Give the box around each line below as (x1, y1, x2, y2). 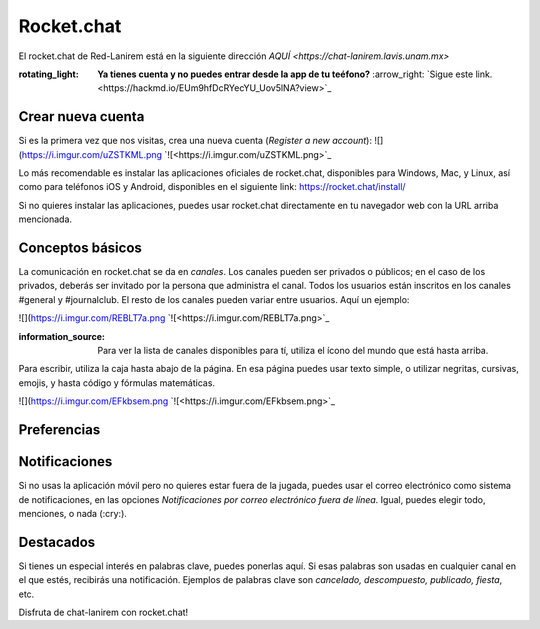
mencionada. (18, 213, 73, 225)
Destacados (18, 533, 96, 550)
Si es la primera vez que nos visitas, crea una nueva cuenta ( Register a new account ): (18, 135, 372, 147)
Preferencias (18, 421, 101, 439)
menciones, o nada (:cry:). (18, 507, 127, 519)
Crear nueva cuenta (18, 108, 145, 125)
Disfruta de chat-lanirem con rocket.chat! (18, 606, 189, 618)
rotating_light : (18, 68, 79, 80)
